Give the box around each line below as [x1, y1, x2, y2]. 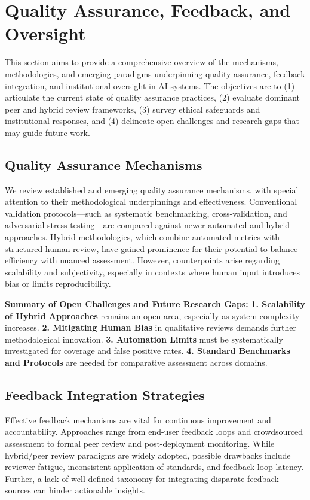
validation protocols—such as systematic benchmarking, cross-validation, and [5, 207, 287, 219]
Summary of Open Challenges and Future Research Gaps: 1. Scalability [5, 298, 306, 310]
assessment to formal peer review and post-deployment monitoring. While [5, 437, 275, 449]
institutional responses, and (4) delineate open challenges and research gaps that [5, 114, 299, 127]
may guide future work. [5, 126, 90, 138]
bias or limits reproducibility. [5, 277, 111, 290]
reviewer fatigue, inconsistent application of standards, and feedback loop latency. [5, 460, 304, 473]
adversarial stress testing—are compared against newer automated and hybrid [5, 219, 290, 231]
